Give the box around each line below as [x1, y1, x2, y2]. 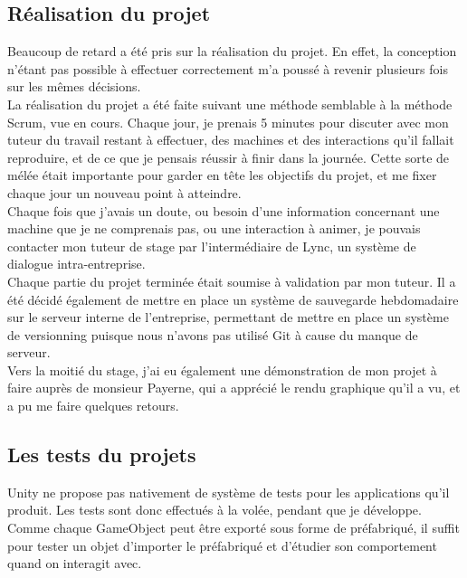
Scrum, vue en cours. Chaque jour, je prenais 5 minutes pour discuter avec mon [7, 112, 449, 131]
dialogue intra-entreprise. [7, 254, 146, 273]
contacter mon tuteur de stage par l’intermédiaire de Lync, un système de [7, 236, 416, 255]
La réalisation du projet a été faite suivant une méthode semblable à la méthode [7, 94, 453, 113]
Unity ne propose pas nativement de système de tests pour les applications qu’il [7, 482, 450, 501]
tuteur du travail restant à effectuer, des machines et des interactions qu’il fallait [7, 130, 454, 149]
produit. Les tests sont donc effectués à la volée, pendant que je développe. [7, 500, 422, 519]
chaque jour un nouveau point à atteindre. [7, 183, 242, 202]
